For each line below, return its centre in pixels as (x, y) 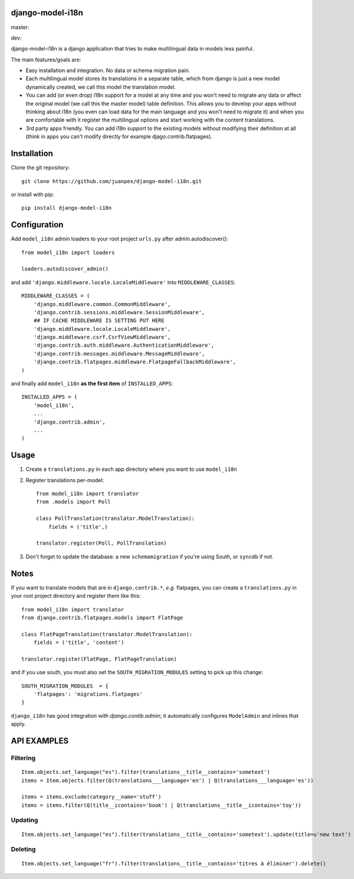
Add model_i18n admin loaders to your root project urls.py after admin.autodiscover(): (119, 239)
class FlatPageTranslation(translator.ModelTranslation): (107, 634)
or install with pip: (32, 194)
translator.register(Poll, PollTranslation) (102, 543)
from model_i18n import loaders (68, 252)
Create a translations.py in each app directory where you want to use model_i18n (131, 469)
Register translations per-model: (65, 480)
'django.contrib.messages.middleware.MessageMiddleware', (119, 354)
